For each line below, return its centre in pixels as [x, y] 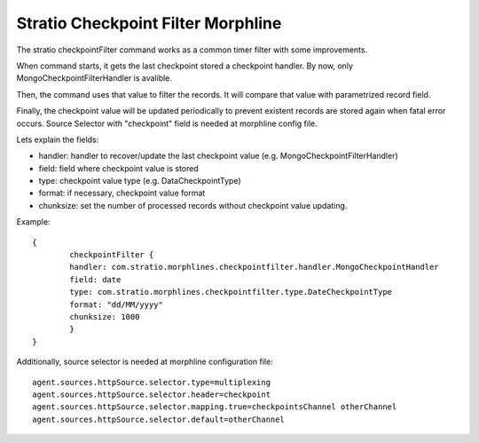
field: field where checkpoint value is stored [118, 168]
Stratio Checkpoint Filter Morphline [149, 23]
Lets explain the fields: [58, 139]
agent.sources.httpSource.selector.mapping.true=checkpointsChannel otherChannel [215, 407]
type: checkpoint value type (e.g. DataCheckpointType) [140, 181]
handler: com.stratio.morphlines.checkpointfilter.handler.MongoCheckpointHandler [254, 267]
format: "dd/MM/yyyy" [117, 305]
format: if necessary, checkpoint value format [122, 193]
